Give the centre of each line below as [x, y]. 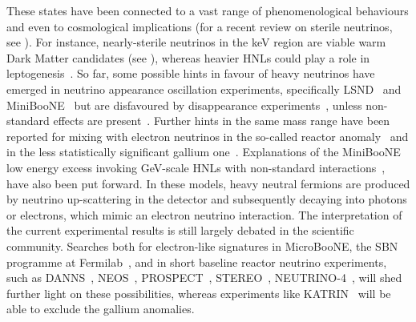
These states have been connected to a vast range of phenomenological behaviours [208, 10]
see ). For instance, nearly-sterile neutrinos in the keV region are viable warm [196, 42]
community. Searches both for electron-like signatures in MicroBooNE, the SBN [202, 246]
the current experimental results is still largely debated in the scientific [180, 230]
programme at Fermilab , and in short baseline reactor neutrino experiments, [197, 262]
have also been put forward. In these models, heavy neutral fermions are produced [208, 183]
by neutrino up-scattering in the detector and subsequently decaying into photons [207, 199]
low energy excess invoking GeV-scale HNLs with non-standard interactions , [196, 167]
